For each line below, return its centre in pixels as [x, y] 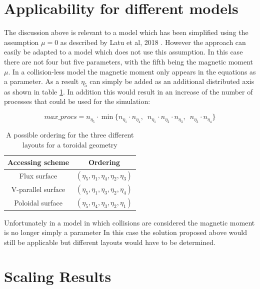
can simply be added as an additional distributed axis [172, 81]
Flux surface [38, 175]
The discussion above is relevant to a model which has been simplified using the [126, 32]
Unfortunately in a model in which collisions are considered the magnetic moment [129, 222]
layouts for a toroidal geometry [70, 145]
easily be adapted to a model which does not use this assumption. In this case [123, 52]
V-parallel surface [38, 189]
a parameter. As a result [41, 81]
